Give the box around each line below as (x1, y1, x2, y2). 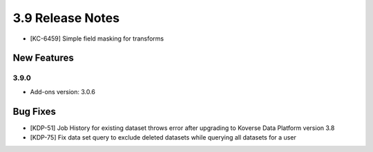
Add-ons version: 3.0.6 (30, 87, 96, 96)
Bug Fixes (12, 105, 57, 117)
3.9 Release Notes (12, 10, 120, 25)
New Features (12, 52, 74, 64)
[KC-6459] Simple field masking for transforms (30, 34, 164, 43)
